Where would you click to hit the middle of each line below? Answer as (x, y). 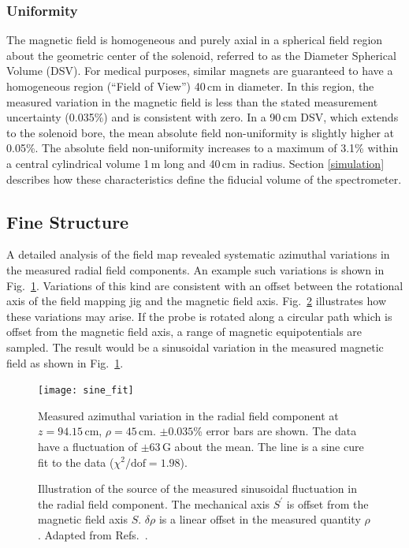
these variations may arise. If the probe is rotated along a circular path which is (199, 316)
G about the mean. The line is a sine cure (263, 446)
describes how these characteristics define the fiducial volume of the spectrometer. (204, 179)
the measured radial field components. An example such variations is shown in (195, 269)
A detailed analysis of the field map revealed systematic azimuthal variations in (198, 254)
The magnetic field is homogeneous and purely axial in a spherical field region (195, 40)
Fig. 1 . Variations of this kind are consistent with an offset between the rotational (205, 285)
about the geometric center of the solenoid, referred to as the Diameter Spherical (201, 55)
